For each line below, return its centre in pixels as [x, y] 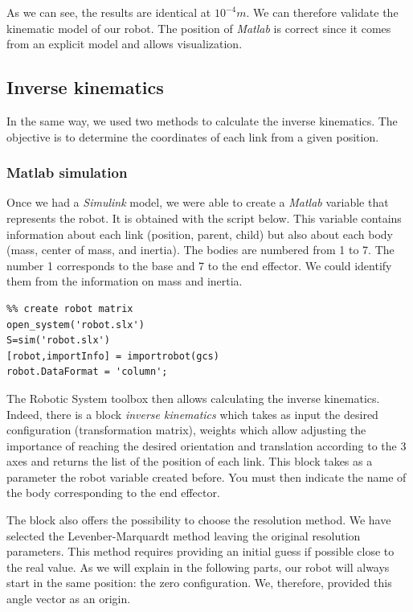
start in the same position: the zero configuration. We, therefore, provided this [199, 583]
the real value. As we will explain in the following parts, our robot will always [198, 567]
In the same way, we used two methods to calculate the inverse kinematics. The [202, 120]
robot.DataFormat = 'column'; [87, 372]
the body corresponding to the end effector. [113, 493]
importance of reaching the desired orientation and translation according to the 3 [206, 445]
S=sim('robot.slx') [58, 341]
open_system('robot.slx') [76, 324]
